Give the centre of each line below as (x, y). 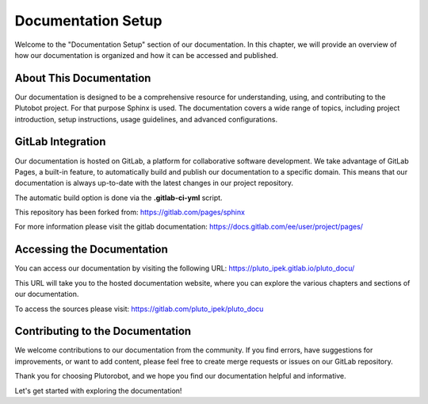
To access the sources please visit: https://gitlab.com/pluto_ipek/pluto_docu (139, 309)
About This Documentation (83, 78)
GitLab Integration (60, 142)
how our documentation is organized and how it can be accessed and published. (147, 55)
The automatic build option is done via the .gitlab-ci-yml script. (118, 198)
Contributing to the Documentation (103, 331)
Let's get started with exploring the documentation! (98, 391)
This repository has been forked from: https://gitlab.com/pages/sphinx (130, 212)
